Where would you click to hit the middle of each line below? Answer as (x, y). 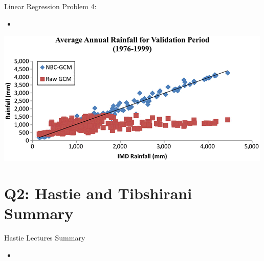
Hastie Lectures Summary (45, 238)
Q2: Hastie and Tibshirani (98, 193)
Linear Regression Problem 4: (50, 6)
